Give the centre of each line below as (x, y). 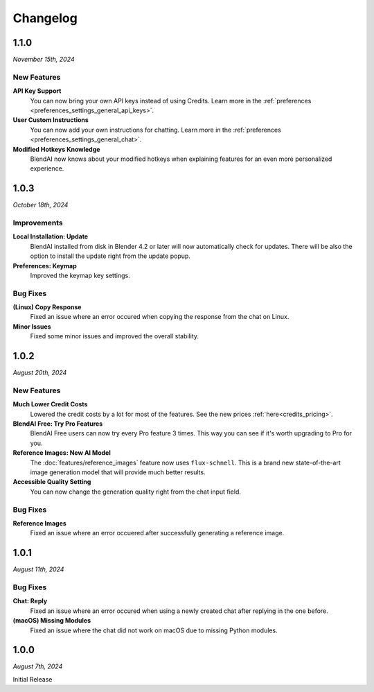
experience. (47, 168)
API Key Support (37, 91)
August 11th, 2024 (38, 569)
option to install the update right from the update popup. (110, 256)
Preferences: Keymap (45, 266)
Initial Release (33, 679)
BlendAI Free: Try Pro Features (58, 424)
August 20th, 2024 (40, 373)
